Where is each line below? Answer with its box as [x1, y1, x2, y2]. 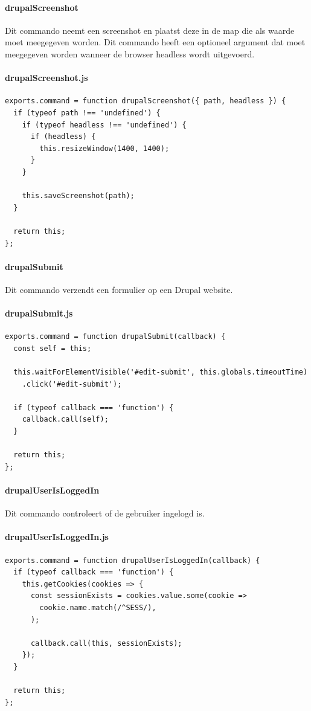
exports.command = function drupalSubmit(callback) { [5, 332, 226, 341]
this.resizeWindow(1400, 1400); [39, 144, 170, 153]
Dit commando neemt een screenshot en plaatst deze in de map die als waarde [5, 24, 295, 36]
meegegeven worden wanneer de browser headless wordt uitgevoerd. [5, 47, 255, 60]
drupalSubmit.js [5, 307, 73, 320]
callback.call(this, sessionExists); [30, 639, 182, 648]
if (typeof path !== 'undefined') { [13, 108, 161, 117]
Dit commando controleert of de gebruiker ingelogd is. [5, 507, 205, 520]
